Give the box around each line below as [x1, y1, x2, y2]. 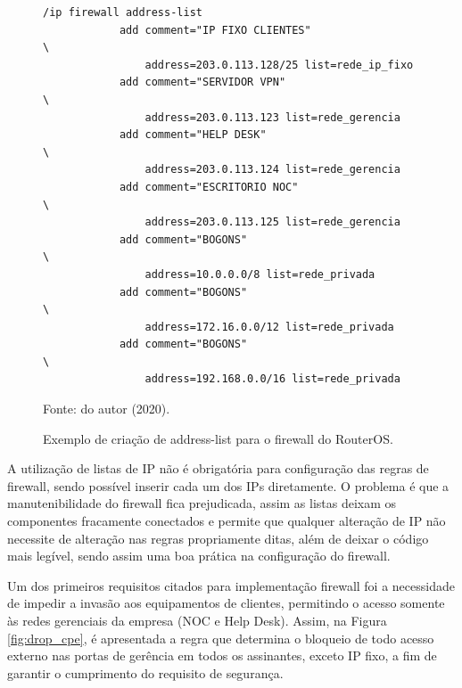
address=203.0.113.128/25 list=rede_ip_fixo [144, 58, 414, 71]
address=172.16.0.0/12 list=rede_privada [144, 320, 394, 333]
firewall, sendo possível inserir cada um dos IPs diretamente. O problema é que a [7, 476, 450, 495]
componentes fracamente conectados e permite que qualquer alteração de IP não [7, 512, 446, 530]
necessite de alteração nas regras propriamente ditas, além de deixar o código [7, 528, 429, 547]
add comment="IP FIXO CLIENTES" [119, 23, 311, 37]
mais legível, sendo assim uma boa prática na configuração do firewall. [7, 546, 391, 565]
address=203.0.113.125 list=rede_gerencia [144, 216, 400, 229]
